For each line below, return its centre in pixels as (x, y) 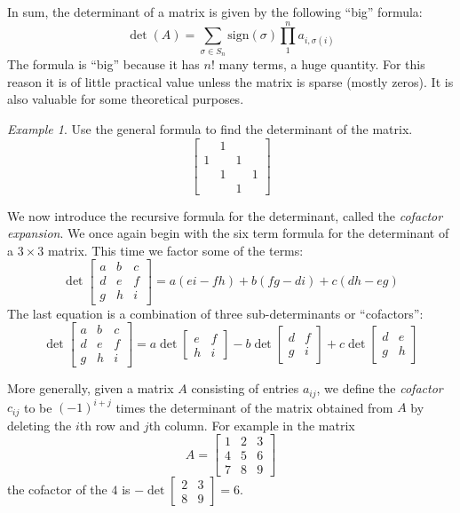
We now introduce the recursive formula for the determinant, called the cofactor (225, 215)
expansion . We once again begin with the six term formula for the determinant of (228, 233)
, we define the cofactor (380, 388)
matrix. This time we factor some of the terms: (175, 250)
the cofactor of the (57, 489)
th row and (110, 425)
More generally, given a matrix (91, 388)
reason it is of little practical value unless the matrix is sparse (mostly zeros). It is (230, 81)
